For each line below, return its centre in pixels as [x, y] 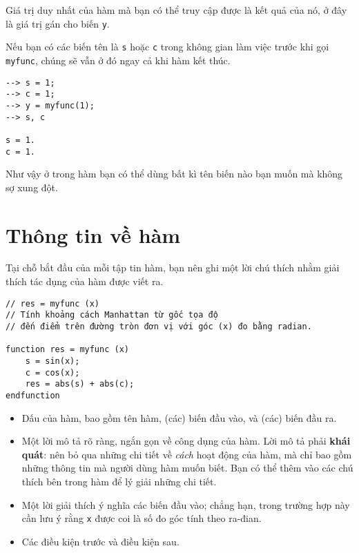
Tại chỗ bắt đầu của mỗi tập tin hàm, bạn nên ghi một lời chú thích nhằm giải [173, 268]
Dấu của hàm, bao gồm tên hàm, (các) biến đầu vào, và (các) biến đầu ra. [179, 417]
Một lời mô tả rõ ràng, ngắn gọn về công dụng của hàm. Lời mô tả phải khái [186, 441]
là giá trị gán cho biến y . [58, 23]
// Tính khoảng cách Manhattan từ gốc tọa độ [112, 315]
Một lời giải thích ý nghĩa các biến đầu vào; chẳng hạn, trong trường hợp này [186, 504]
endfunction [33, 395]
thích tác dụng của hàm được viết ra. [85, 281]
